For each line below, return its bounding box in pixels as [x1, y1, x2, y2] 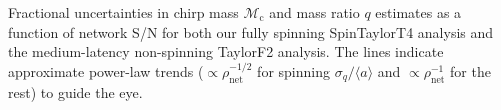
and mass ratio [269, 2, 360, 22]
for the [450, 60, 491, 81]
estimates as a [375, 2, 462, 22]
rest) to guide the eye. [8, 81, 143, 102]
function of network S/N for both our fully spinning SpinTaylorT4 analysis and [8, 21, 494, 42]
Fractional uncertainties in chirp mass [8, 2, 239, 22]
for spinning [257, 60, 330, 81]
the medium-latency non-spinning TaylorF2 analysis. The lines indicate [8, 41, 444, 62]
